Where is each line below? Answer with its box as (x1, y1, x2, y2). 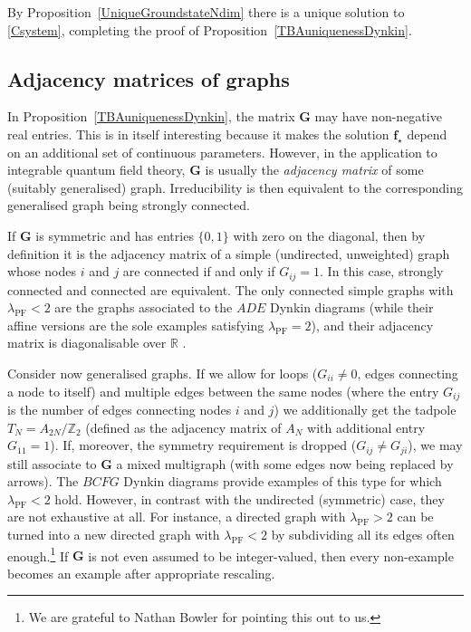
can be (397, 507, 434, 526)
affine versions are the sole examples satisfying (7, 315, 264, 334)
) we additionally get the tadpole (274, 400, 457, 419)
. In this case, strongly (320, 262, 444, 281)
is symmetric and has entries (35, 225, 194, 244)
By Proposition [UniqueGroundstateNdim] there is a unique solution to (7, 3, 405, 21)
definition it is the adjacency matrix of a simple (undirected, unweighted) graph (7, 244, 450, 263)
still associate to (7, 454, 97, 473)
